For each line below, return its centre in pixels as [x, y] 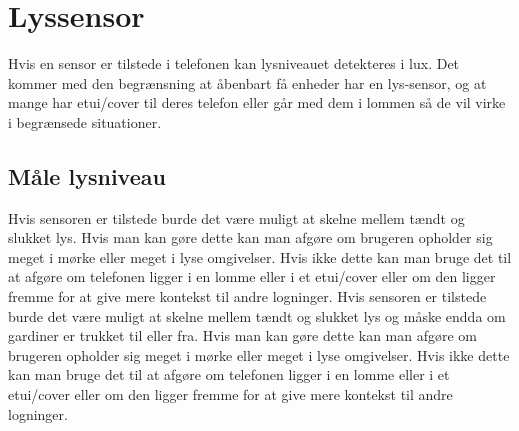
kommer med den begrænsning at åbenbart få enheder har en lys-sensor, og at [247, 82]
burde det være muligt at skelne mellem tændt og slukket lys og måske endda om [257, 315]
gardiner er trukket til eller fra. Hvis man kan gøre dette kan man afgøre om [242, 335]
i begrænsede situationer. [85, 121]
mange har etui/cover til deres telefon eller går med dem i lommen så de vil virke [257, 102]
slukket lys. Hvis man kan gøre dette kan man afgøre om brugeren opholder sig [250, 237]
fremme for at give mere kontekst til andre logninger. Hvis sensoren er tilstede [247, 296]
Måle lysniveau [87, 175]
